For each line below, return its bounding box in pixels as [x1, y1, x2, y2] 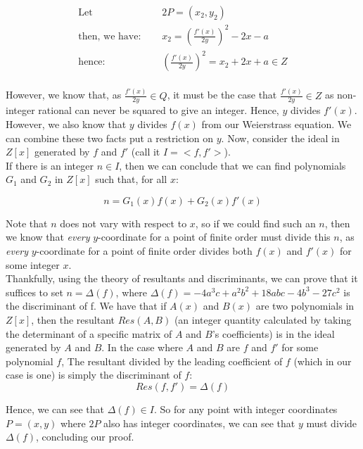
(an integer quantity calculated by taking [174, 312, 352, 327]
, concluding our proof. [36, 429, 134, 444]
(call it [131, 144, 160, 159]
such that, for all [95, 172, 167, 186]
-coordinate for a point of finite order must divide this [98, 229, 331, 244]
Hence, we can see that [6, 402, 105, 417]
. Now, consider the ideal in [221, 130, 340, 145]
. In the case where [101, 340, 183, 355]
